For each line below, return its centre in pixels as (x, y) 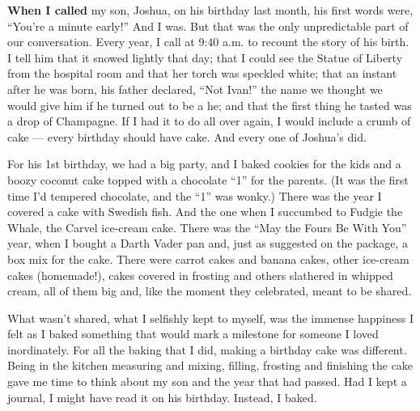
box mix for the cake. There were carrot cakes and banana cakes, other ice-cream (208, 258)
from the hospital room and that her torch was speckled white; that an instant (202, 73)
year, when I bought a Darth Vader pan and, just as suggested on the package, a (208, 243)
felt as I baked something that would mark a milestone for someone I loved (193, 334)
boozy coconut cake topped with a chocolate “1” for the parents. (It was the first (208, 179)
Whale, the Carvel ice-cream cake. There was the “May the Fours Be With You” (207, 227)
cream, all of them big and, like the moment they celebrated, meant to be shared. (210, 291)
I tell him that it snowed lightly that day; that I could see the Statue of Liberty (205, 57)
